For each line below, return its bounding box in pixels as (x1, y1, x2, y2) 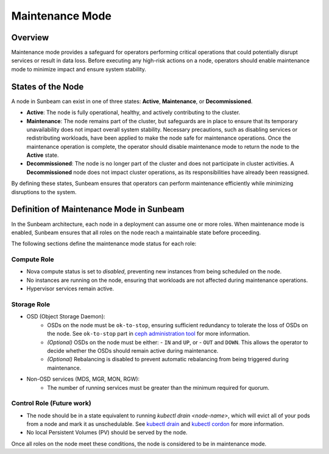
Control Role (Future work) (11, 399, 91, 408)
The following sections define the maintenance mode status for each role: (11, 240, 197, 247)
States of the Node (11, 81, 84, 92)
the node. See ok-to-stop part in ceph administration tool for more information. (47, 330, 250, 337)
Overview (11, 32, 49, 43)
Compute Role (11, 255, 54, 264)
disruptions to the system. (11, 188, 77, 195)
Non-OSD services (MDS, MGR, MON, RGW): (26, 375, 140, 383)
